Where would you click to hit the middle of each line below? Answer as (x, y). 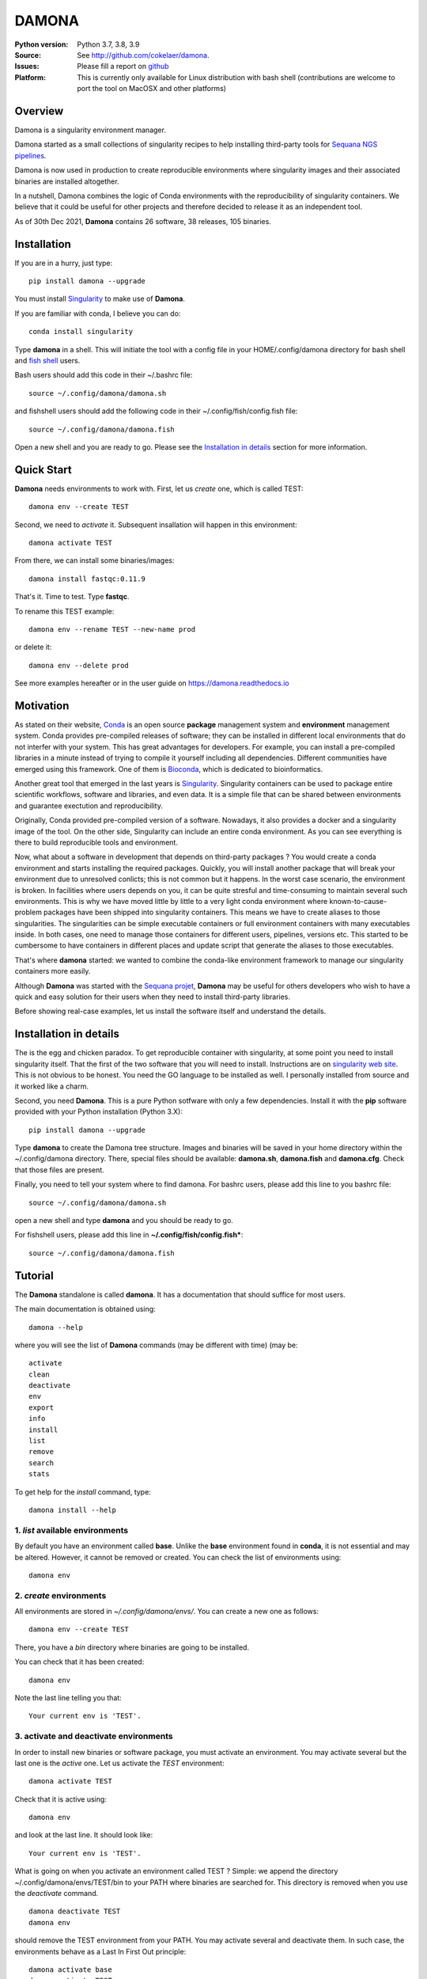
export (42, 1407)
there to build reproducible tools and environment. (96, 842)
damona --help (56, 1327)
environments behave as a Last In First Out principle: (100, 1951)
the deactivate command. (57, 1894)
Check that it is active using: (60, 1799)
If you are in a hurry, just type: (64, 263)
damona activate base (70, 1970)
